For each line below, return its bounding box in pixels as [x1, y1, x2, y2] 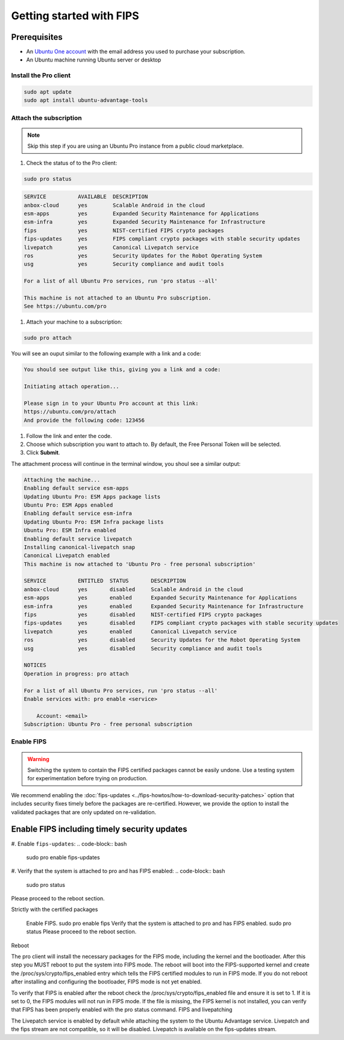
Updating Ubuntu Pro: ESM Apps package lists [23, 493, 161, 500]
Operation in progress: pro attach [23, 670, 129, 677]
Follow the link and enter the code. [26, 432, 113, 439]
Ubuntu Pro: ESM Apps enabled [23, 501, 113, 509]
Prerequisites [11, 32, 63, 42]
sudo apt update [23, 89, 72, 95]
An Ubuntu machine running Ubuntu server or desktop [26, 56, 161, 63]
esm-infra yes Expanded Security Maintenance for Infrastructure [23, 219, 266, 225]
